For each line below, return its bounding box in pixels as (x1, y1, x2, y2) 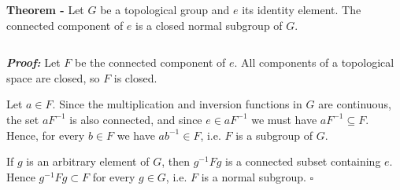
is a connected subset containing (224, 153, 381, 170)
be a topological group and (100, 2, 230, 17)
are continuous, (318, 96, 391, 112)
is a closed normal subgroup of (135, 16, 283, 33)
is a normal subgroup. (201, 168, 306, 185)
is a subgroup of (235, 126, 313, 143)
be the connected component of (74, 54, 226, 71)
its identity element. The (242, 2, 361, 17)
